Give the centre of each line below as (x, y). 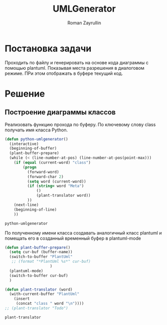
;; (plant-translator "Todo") (37, 308)
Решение (25, 94)
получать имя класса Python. (36, 130)
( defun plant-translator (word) (39, 289)
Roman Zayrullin (84, 23)
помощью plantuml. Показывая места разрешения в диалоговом (75, 68)
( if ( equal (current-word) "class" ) (52, 163)
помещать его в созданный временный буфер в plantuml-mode (73, 238)
